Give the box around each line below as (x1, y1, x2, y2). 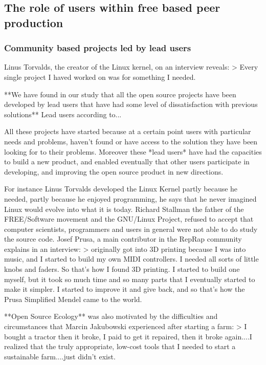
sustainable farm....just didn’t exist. (4, 351, 116, 361)
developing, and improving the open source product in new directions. (4, 166, 224, 177)
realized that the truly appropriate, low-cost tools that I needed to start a (4, 341, 236, 352)
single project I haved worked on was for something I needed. (4, 71, 196, 82)
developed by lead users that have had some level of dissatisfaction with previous (4, 99, 258, 110)
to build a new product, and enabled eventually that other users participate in (4, 156, 250, 167)
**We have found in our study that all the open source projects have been (4, 89, 236, 99)
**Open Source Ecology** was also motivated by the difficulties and (4, 311, 218, 321)
